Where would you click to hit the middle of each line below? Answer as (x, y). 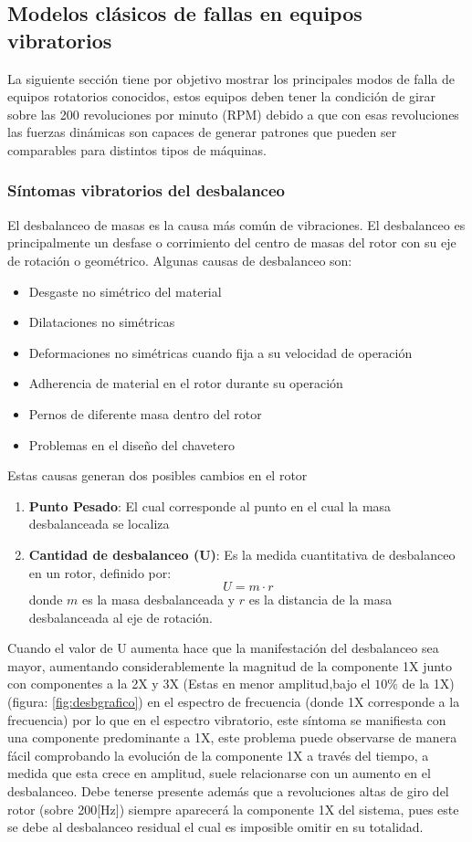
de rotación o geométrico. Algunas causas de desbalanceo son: (180, 260)
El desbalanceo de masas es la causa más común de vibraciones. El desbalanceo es (236, 224)
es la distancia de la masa (320, 600)
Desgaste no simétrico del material (125, 291)
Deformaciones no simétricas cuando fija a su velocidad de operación (220, 352)
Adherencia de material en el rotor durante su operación (186, 383)
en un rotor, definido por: (100, 572)
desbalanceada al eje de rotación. (121, 617)
